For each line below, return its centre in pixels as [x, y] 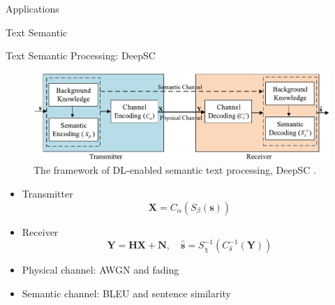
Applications [32, 8]
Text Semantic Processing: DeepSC [81, 55]
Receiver [40, 231]
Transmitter [47, 193]
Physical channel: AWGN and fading [100, 270]
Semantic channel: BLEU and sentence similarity [126, 293]
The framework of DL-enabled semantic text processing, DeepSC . [175, 170]
